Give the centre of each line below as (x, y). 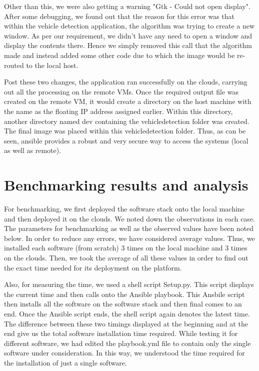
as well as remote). (33, 150)
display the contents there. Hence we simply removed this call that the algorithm (128, 45)
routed (14, 65)
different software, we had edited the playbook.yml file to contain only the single (127, 343)
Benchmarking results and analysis (126, 185)
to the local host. (52, 65)
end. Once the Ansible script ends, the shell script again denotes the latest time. (127, 313)
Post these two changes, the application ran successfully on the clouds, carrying (126, 82)
